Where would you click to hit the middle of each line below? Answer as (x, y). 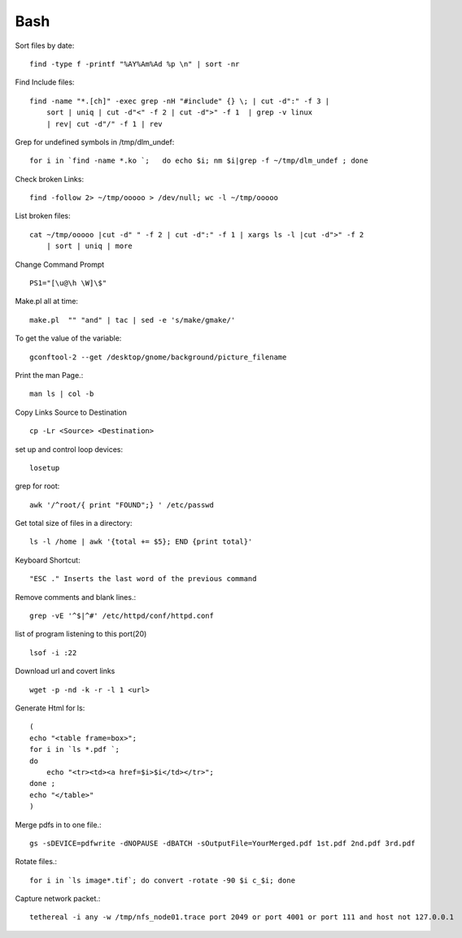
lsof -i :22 (53, 653)
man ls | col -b (62, 394)
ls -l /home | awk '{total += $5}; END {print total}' (141, 542)
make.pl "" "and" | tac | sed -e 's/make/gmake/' (133, 320)
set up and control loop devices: (69, 449)
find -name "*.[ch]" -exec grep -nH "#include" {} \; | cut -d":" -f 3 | (180, 101)
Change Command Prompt (60, 264)
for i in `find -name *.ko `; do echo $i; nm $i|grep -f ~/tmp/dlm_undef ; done (199, 161)
